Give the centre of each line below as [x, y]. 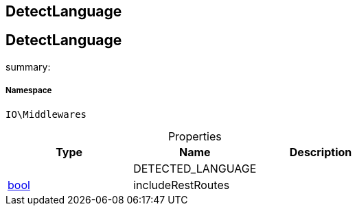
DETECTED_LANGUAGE [195, 168]
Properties [195, 136]
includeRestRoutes [182, 185]
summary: [28, 66]
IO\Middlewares [46, 114]
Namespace [29, 91]
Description [321, 152]
